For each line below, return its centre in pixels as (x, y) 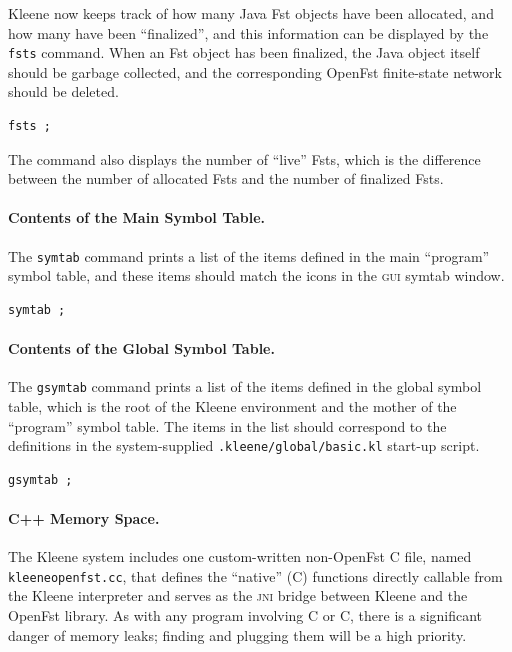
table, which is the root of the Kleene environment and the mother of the (232, 405)
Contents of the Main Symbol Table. (137, 217)
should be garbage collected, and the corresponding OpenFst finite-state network (255, 71)
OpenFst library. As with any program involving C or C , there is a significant (245, 614)
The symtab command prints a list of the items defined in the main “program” (249, 255)
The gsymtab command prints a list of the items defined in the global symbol (245, 386)
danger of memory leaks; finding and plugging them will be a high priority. (237, 634)
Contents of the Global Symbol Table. (141, 348)
